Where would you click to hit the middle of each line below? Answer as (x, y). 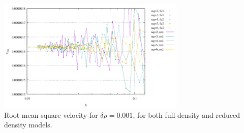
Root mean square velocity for (51, 114)
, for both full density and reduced (186, 114)
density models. (28, 125)
